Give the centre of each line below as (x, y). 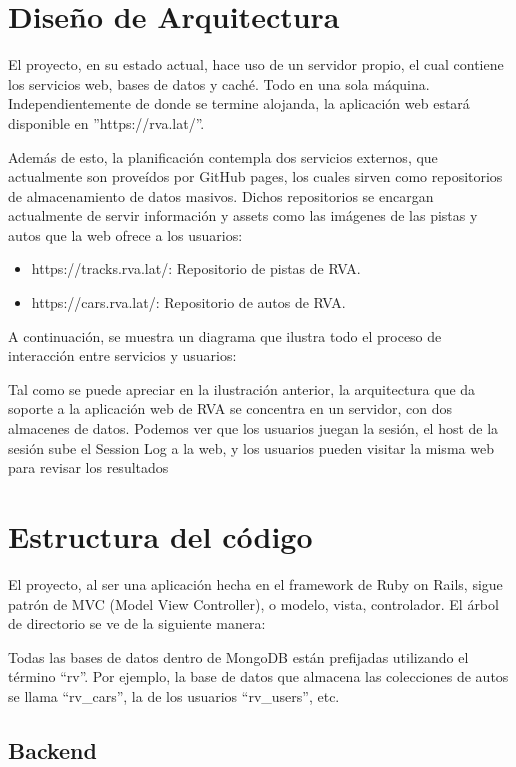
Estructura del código (160, 536)
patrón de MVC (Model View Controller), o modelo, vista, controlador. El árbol (253, 603)
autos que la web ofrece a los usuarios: (125, 234)
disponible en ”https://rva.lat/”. (106, 122)
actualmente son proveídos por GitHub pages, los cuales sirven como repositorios (255, 176)
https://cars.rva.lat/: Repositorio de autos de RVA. (188, 302)
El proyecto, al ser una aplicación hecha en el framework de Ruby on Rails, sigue (255, 583)
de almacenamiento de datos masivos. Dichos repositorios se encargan (221, 195)
